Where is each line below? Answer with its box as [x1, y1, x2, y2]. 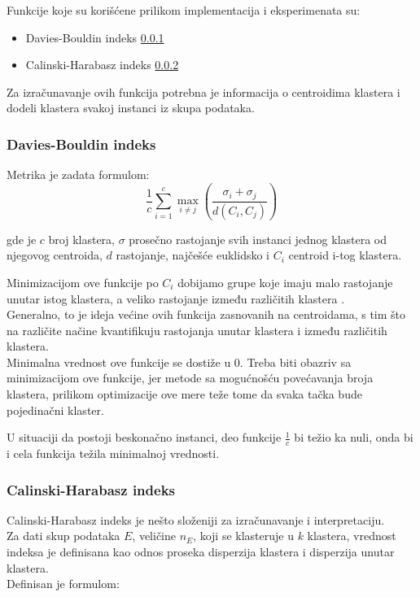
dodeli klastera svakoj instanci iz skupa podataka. [7, 99, 255, 116]
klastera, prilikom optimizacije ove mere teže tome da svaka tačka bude [7, 386, 362, 403]
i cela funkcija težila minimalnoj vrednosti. [7, 445, 220, 462]
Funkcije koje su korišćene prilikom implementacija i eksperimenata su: [7, 2, 361, 18]
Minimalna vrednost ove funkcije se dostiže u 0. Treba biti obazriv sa [7, 353, 352, 370]
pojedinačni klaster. [7, 401, 104, 418]
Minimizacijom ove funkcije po [7, 273, 159, 290]
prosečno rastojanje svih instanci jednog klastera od [129, 230, 387, 247]
